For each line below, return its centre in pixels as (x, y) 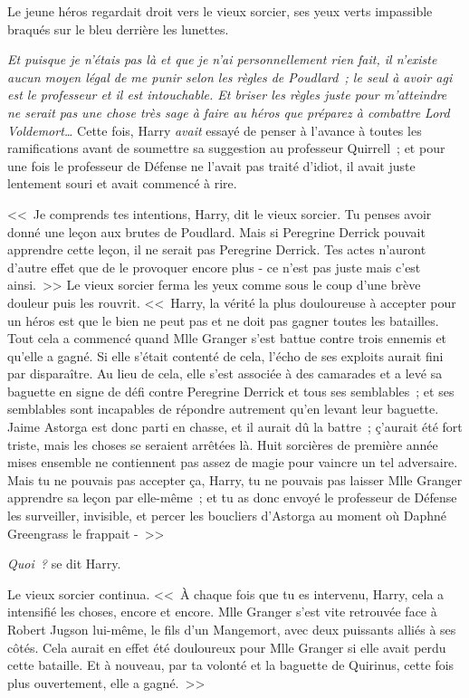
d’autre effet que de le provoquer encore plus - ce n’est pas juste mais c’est (214, 267)
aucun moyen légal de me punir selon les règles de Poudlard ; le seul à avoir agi (230, 76)
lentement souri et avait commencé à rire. (122, 183)
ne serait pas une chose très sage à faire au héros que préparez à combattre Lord (229, 112)
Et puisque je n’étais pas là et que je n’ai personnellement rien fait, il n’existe (222, 59)
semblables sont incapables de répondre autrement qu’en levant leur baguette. (223, 409)
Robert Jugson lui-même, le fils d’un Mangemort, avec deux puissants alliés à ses (232, 629)
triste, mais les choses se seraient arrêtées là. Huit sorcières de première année (223, 444)
